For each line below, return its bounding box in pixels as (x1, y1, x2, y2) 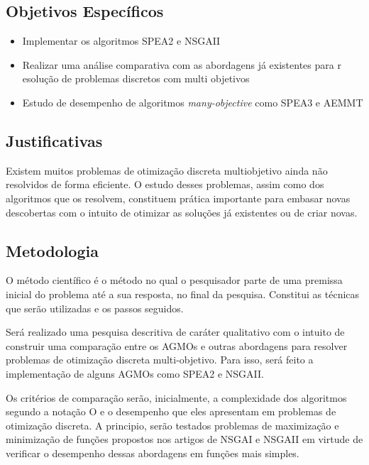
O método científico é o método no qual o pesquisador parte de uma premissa (6, 273, 343, 288)
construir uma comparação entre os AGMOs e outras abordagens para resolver (6, 338, 348, 353)
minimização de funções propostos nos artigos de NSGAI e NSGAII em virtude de (6, 432, 363, 447)
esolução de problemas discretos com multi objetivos (22, 71, 250, 86)
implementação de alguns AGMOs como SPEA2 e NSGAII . (6, 366, 264, 381)
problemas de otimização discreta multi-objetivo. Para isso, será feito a (6, 352, 314, 367)
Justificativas (6, 129, 103, 151)
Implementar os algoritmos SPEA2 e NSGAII (22, 33, 221, 48)
